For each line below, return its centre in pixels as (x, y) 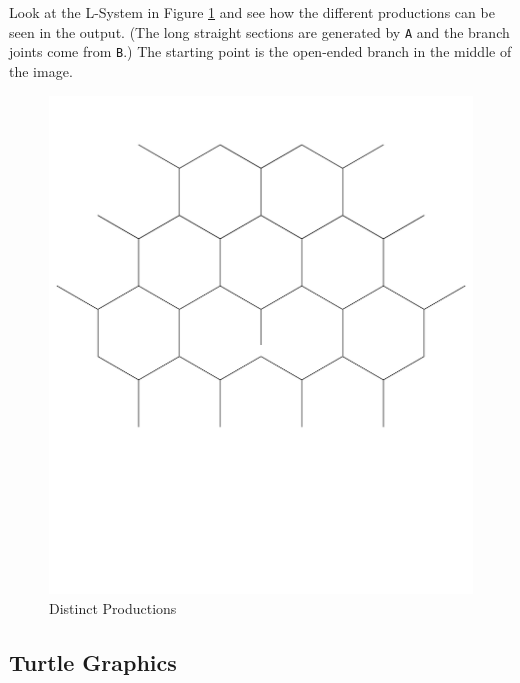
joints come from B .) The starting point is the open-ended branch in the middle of (260, 51)
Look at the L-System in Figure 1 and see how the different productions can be (252, 12)
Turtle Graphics (93, 661)
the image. (41, 70)
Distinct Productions (113, 607)
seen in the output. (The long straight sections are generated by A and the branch (259, 31)
